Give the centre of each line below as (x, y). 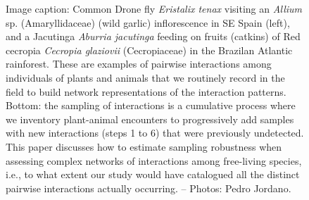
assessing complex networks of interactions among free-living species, (154, 160)
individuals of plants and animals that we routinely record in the (145, 77)
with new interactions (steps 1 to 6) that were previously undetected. (155, 133)
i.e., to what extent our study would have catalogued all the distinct (153, 174)
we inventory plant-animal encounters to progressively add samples (150, 119)
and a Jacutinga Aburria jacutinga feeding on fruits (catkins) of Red (153, 36)
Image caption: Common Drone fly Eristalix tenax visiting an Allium (154, 8)
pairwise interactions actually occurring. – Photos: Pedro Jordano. (149, 188)
